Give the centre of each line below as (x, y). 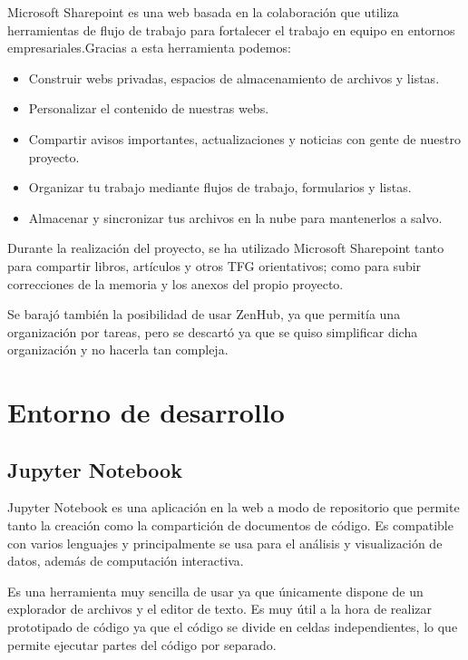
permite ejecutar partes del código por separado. (142, 644)
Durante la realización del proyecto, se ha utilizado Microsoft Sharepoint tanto (226, 248)
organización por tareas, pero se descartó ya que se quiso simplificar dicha (213, 331)
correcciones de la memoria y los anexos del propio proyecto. (175, 283)
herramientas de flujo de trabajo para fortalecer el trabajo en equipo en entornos (231, 29)
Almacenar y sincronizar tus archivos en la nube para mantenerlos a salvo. (235, 217)
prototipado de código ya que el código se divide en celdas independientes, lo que (233, 627)
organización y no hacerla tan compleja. (118, 349)
